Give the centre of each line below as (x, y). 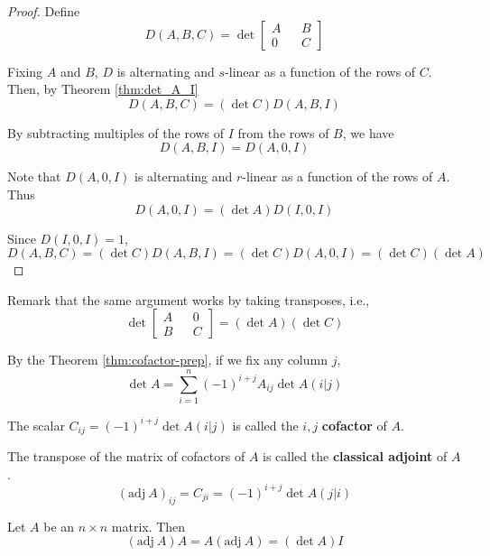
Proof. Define (44, 11)
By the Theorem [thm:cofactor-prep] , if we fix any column (167, 360)
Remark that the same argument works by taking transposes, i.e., (189, 299)
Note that (34, 176)
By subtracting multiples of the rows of (116, 132)
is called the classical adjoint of (355, 456)
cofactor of (354, 425)
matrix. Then (148, 526)
